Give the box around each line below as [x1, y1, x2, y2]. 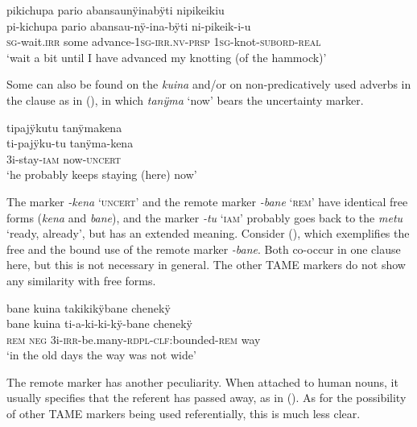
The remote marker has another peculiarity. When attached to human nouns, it [6, 373, 398, 390]
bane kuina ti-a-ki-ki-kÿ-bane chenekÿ [6, 315, 193, 332]
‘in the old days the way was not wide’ [6, 346, 196, 363]
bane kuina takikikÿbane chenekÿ [6, 299, 171, 316]
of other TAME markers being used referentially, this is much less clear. [6, 405, 361, 422]
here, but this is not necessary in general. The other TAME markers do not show [6, 256, 406, 273]
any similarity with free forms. [6, 272, 156, 288]
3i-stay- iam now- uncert [6, 150, 122, 167]
